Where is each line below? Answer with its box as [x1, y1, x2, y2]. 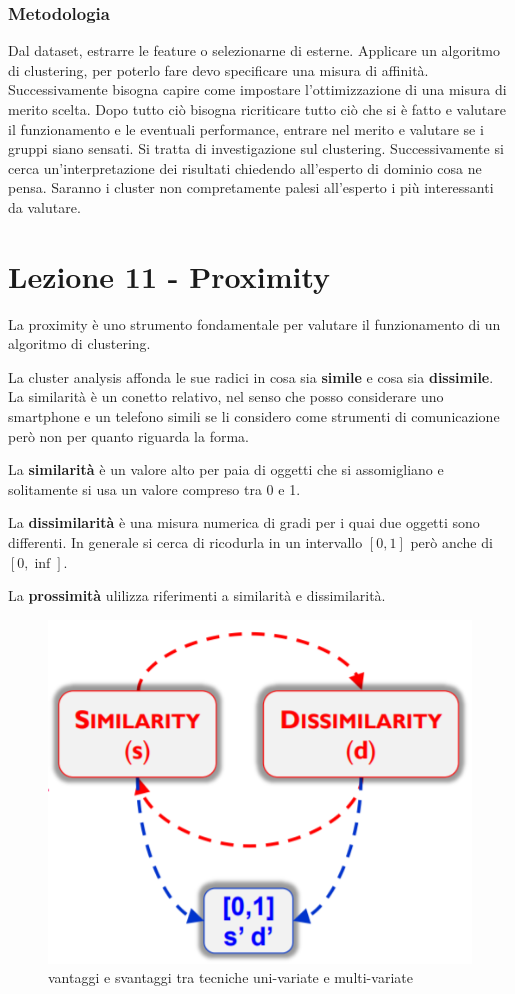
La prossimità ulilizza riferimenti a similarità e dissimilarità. [8, 585, 386, 606]
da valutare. [8, 196, 81, 217]
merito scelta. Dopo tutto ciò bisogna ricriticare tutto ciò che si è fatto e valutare [8, 99, 506, 119]
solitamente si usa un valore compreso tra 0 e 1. [8, 478, 301, 499]
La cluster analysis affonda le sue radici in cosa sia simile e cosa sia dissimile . [8, 366, 494, 387]
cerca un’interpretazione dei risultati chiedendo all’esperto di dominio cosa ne [8, 157, 482, 178]
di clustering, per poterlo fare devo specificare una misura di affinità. [8, 59, 429, 80]
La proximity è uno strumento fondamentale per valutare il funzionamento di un [8, 313, 501, 334]
